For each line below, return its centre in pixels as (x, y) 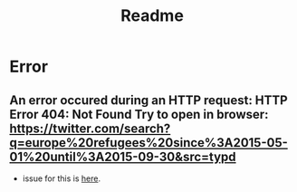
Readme (152, 16)
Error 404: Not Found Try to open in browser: (139, 114)
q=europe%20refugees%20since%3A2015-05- (148, 143)
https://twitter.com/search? (90, 128)
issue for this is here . (62, 178)
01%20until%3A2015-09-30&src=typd (123, 156)
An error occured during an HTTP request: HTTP (148, 100)
